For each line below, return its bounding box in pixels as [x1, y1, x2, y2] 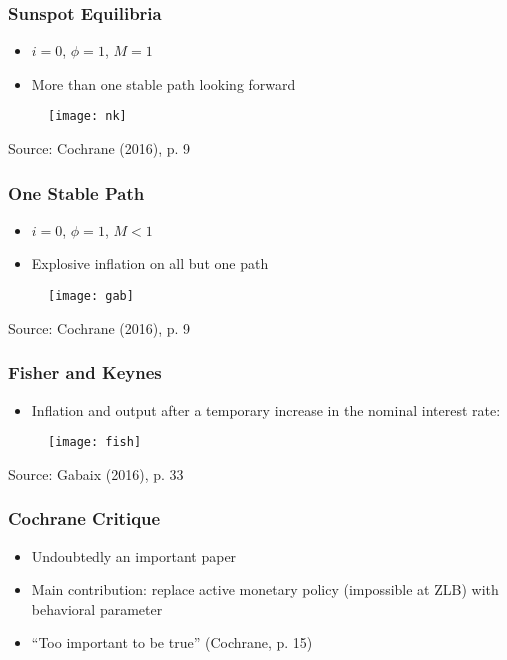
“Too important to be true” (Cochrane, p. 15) [31, 632, 313, 653]
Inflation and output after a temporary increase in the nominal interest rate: [31, 399, 501, 420]
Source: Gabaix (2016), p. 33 [8, 463, 184, 484]
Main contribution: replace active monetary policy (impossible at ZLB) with [31, 579, 499, 600]
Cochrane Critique [8, 506, 161, 531]
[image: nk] [48, 109, 127, 124]
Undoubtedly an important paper [31, 545, 237, 566]
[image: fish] [48, 435, 142, 450]
